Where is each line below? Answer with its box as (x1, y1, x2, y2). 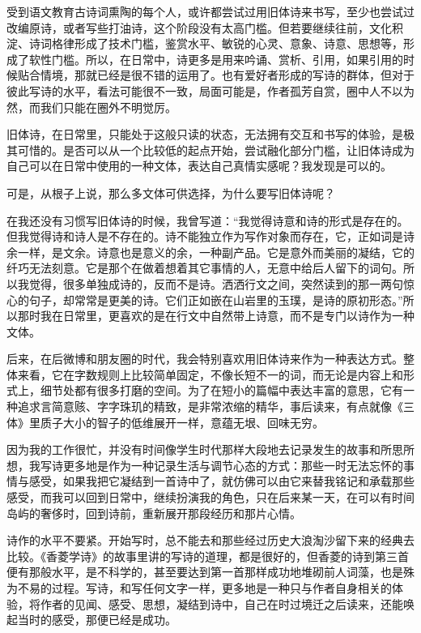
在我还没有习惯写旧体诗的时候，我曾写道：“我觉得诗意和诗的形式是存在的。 (6, 212, 409, 229)
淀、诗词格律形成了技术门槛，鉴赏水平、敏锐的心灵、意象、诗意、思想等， (6, 35, 403, 52)
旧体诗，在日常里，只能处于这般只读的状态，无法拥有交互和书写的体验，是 (6, 126, 403, 143)
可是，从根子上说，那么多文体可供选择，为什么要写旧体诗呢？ (6, 184, 335, 201)
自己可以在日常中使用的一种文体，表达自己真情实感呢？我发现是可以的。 (6, 157, 392, 174)
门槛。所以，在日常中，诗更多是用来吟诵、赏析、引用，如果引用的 (51, 50, 403, 67)
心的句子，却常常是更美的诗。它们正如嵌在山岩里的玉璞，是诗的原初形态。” (6, 291, 403, 308)
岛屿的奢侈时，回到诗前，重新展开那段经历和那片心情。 (6, 504, 301, 521)
